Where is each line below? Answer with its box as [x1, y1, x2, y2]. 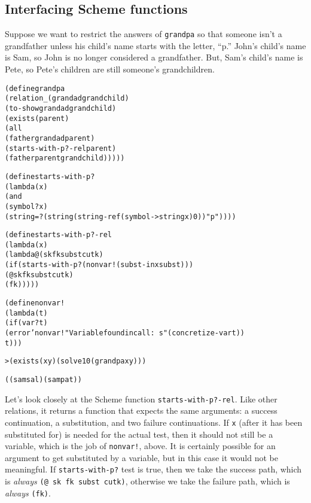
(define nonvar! [5, 299, 65, 308]
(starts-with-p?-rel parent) [5, 144, 117, 153]
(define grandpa [5, 84, 65, 93]
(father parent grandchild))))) [5, 154, 125, 163]
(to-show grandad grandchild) [5, 104, 117, 113]
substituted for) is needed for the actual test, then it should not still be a [5, 428, 273, 440]
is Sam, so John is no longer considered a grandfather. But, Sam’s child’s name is [5, 51, 303, 63]
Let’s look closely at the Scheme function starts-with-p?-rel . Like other [5, 392, 278, 405]
